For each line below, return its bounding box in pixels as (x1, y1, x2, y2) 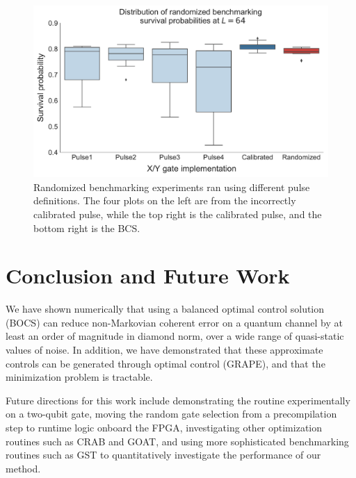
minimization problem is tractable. (6, 370, 153, 384)
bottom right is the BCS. (33, 220, 140, 235)
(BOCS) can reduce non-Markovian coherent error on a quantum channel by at (6, 315, 343, 329)
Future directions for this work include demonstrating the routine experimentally (6, 393, 350, 407)
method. (6, 461, 41, 475)
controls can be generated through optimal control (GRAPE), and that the (6, 356, 325, 370)
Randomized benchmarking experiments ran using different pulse (33, 179, 310, 194)
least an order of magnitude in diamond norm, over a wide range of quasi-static (6, 329, 344, 343)
